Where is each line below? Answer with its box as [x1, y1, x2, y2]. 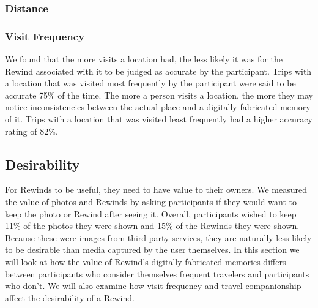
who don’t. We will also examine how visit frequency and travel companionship [5, 279, 301, 292]
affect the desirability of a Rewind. [5, 291, 135, 304]
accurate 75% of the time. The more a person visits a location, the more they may [5, 88, 313, 101]
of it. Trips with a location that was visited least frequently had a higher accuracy [5, 113, 312, 126]
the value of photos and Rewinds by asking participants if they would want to [5, 195, 297, 208]
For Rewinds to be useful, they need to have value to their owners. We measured [5, 183, 307, 196]
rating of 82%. [5, 124, 58, 137]
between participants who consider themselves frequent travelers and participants [5, 267, 309, 280]
